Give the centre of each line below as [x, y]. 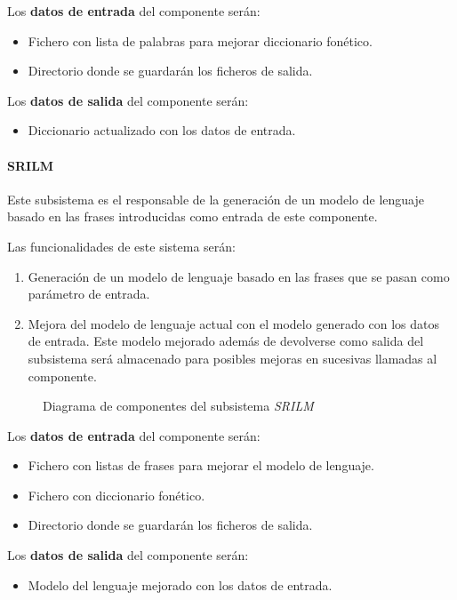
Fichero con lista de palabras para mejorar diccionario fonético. [200, 40]
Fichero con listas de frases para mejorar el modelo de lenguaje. [201, 465]
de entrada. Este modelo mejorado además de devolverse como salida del [226, 341]
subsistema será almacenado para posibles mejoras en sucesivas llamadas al [233, 358]
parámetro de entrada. [89, 294]
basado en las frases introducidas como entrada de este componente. [192, 216]
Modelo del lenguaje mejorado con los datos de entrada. [180, 584]
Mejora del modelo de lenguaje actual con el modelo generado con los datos [234, 323]
